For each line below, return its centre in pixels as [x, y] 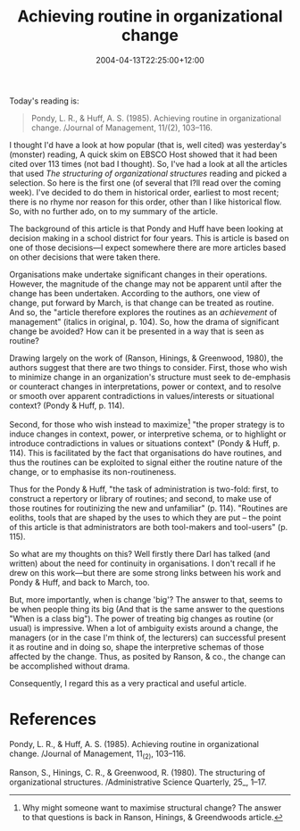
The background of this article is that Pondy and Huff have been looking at [146, 229]
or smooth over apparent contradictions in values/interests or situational [142, 395]
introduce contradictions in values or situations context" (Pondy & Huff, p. [145, 443]
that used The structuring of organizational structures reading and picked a [148, 173]
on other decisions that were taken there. [85, 257]
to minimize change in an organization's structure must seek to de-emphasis [150, 377]
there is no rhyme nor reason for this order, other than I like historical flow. [146, 202]
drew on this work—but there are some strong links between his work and [145, 572]
